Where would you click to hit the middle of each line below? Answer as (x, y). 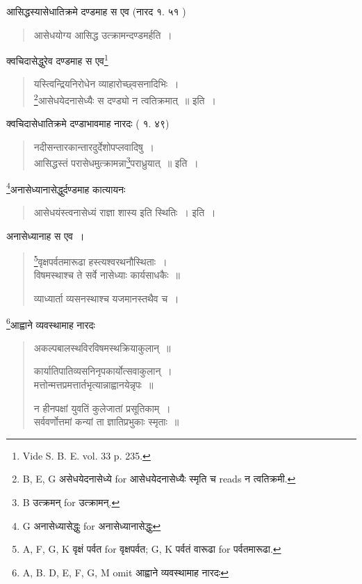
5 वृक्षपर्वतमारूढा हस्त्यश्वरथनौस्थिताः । (100, 260)
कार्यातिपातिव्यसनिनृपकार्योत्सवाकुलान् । (103, 371)
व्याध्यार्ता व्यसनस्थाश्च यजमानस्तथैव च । (106, 298)
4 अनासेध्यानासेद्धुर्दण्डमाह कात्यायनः (66, 188)
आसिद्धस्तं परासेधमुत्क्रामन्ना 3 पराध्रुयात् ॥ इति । (116, 162)
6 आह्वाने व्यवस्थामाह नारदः (51, 323)
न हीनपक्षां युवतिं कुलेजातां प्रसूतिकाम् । (102, 408)
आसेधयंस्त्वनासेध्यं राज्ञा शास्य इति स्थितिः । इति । (125, 212)
